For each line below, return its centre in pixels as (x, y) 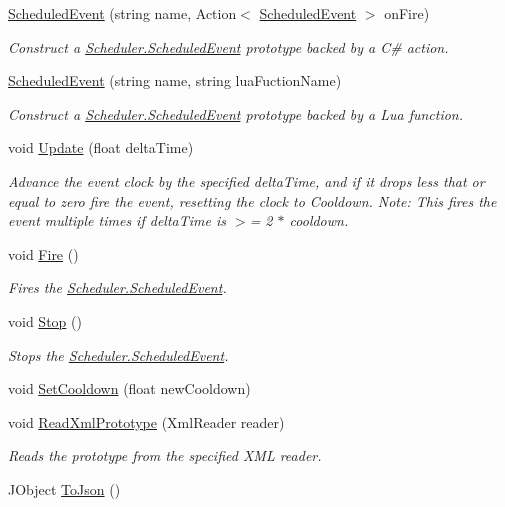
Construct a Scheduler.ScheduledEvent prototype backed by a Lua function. (236, 113)
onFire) (407, 13)
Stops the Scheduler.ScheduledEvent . (118, 354)
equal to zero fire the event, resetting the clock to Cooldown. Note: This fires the (252, 200)
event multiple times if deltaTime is (117, 220)
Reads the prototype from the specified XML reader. (165, 455)
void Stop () (45, 320)
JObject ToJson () (64, 488)
